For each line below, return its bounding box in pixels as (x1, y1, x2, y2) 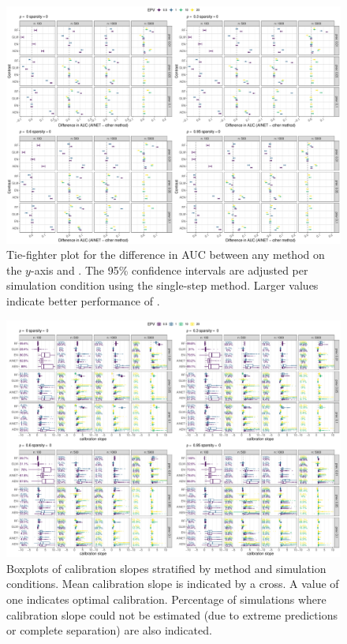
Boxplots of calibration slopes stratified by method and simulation (6, 560, 326, 576)
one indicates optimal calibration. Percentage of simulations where (6, 590, 326, 607)
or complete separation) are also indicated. (6, 622, 212, 638)
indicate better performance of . (6, 292, 160, 309)
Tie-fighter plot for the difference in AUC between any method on (6, 246, 325, 263)
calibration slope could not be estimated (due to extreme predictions (6, 606, 338, 623)
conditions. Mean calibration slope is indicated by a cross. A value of (6, 575, 339, 592)
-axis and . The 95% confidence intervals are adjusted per (30, 261, 308, 278)
